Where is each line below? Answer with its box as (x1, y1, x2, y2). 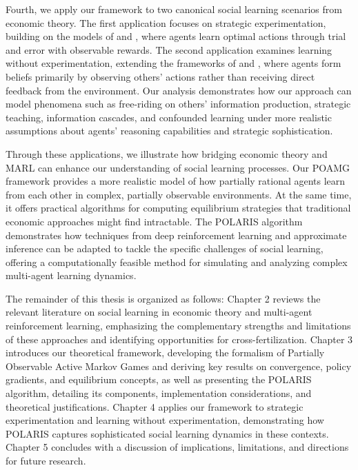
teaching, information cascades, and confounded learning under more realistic (6, 110, 332, 124)
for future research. (6, 453, 86, 467)
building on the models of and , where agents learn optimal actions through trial (6, 29, 346, 43)
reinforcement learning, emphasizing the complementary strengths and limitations (6, 318, 351, 333)
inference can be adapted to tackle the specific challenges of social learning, (6, 241, 324, 256)
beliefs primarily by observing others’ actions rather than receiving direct (6, 69, 315, 83)
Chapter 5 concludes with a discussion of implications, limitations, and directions (6, 440, 349, 454)
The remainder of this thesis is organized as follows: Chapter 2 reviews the (6, 291, 321, 305)
